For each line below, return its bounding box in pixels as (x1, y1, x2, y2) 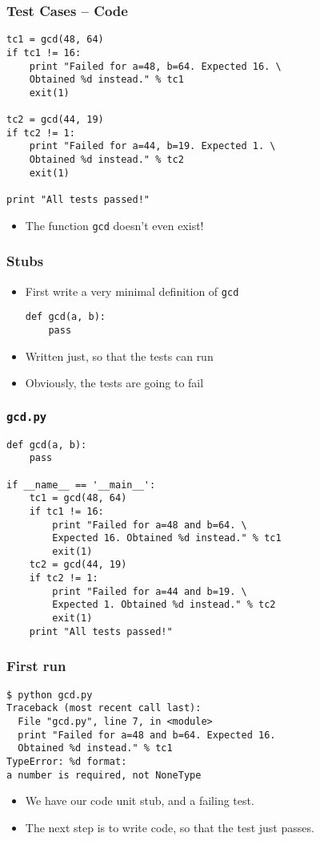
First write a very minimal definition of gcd (25, 282, 239, 299)
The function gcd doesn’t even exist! (25, 216, 204, 233)
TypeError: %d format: (6, 755, 127, 767)
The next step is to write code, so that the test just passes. (25, 819, 314, 835)
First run (6, 656, 66, 676)
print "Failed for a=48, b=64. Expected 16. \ (29, 60, 282, 72)
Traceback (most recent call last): (6, 702, 202, 714)
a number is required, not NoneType (6, 769, 202, 781)
